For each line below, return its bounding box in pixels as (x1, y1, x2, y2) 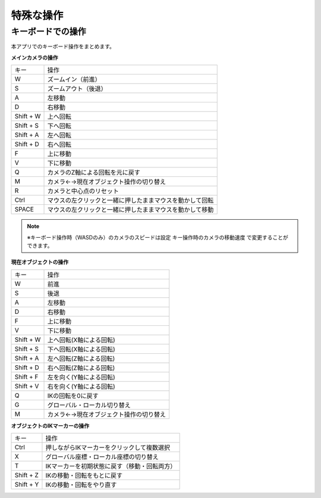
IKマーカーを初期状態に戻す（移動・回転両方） (45, 462, 177, 471)
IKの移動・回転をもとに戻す (45, 471, 123, 480)
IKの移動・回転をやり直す (45, 481, 117, 489)
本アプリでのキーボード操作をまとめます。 (11, 43, 115, 50)
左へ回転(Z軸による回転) (47, 354, 115, 363)
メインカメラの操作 (11, 54, 58, 61)
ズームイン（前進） (47, 75, 101, 83)
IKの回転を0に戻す (47, 391, 99, 400)
